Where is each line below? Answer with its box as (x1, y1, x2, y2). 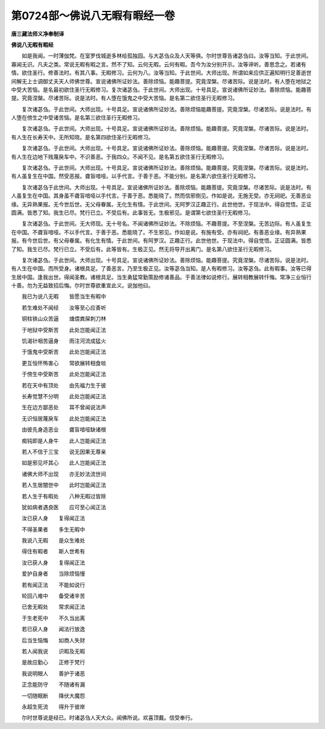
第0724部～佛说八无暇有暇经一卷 (11, 9, 175, 22)
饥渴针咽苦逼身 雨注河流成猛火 (21, 337, 107, 345)
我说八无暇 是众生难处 (21, 537, 85, 544)
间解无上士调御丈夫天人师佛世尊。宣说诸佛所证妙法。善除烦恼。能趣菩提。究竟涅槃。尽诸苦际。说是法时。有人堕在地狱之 (11, 77, 312, 84)
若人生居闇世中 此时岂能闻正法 (21, 482, 107, 489)
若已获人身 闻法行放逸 (21, 625, 85, 633)
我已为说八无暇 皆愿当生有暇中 (21, 293, 107, 300)
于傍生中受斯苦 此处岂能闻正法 (21, 371, 107, 378)
